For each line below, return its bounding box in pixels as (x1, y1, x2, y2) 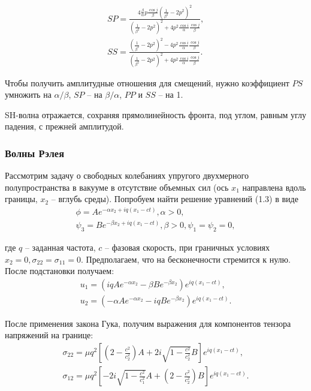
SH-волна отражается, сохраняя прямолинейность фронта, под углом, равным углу (5, 108, 307, 121)
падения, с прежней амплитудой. (5, 120, 124, 133)
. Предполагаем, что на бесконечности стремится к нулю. (81, 252, 291, 265)
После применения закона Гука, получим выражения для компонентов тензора (5, 317, 291, 329)
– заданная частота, (25, 240, 96, 253)
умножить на (5, 88, 52, 101)
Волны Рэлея (5, 145, 64, 160)
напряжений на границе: (5, 329, 93, 341)
